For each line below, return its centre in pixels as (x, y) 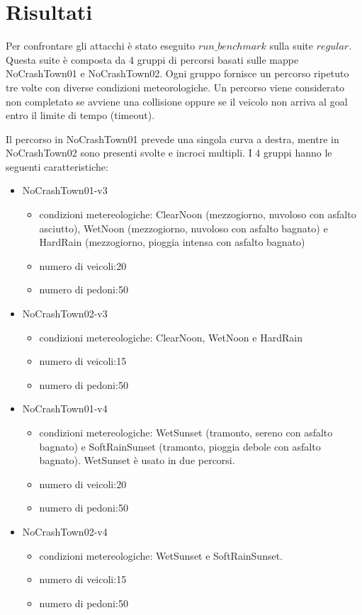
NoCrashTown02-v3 (65, 314)
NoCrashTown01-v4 (65, 408)
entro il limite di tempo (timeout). (80, 115)
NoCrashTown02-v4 (65, 531)
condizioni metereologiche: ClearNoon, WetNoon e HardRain (171, 337)
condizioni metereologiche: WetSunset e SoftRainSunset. (161, 555)
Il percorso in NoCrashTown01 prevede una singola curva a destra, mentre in (172, 139)
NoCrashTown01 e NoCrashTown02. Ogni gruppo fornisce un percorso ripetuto (177, 73)
